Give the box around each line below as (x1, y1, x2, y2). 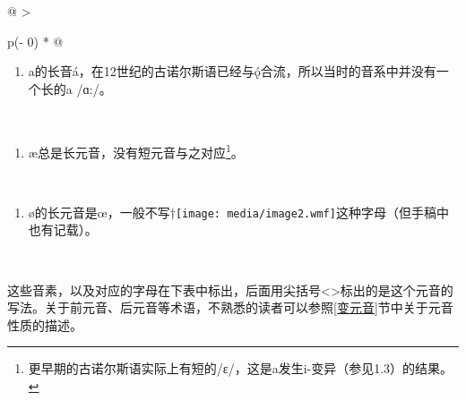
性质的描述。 (7, 315, 82, 334)
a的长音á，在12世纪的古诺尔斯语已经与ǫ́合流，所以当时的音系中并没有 (28, 62, 436, 81)
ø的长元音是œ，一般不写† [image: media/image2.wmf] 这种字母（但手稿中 (28, 202, 449, 221)
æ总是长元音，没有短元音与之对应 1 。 (28, 140, 244, 161)
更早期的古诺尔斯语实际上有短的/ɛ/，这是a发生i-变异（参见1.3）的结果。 (28, 359, 453, 378)
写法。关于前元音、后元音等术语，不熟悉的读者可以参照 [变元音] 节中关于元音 (7, 298, 453, 317)
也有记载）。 (28, 220, 98, 239)
